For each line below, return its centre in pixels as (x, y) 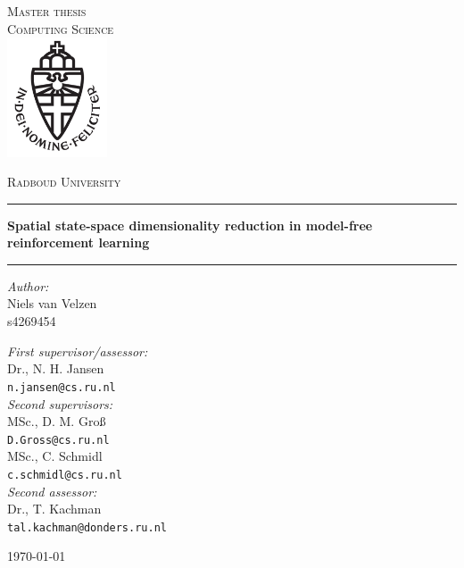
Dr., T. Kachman (54, 509)
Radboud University (64, 182)
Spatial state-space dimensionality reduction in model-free (190, 225)
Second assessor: (52, 491)
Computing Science (61, 28)
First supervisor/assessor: (78, 351)
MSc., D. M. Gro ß (57, 421)
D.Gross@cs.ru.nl (58, 440)
